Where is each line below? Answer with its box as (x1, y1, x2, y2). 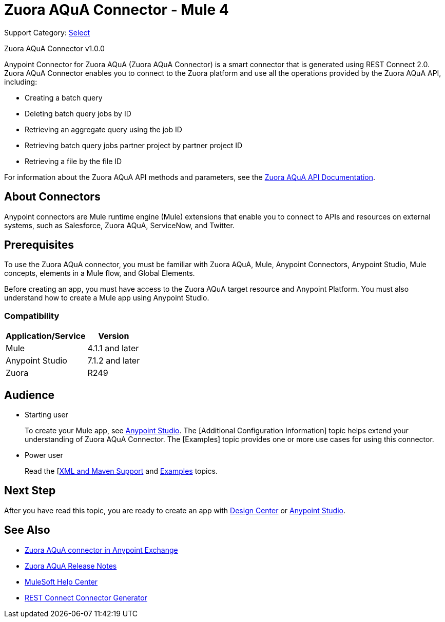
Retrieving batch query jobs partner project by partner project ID (25, 141, 243, 150)
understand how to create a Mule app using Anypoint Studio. (4, 293, 209, 303)
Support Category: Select (4, 28, 90, 37)
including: (4, 77, 37, 86)
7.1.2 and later (87, 355, 140, 366)
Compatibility (4, 310, 60, 321)
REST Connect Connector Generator (25, 593, 147, 602)
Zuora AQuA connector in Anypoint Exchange (25, 545, 178, 554)
